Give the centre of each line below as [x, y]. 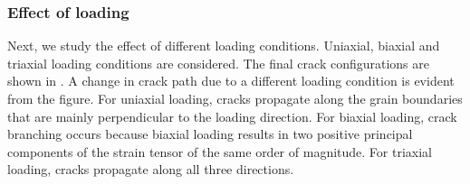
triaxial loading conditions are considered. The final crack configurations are [219, 63]
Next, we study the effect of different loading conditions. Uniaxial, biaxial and [224, 46]
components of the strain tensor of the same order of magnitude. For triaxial [220, 151]
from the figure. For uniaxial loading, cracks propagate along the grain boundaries [235, 98]
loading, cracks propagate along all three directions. [151, 169]
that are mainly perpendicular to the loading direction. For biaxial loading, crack [232, 116]
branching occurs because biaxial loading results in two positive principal [210, 134]
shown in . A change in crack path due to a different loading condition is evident [231, 81]
